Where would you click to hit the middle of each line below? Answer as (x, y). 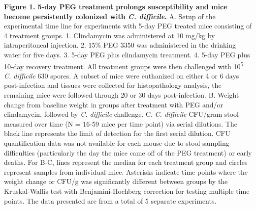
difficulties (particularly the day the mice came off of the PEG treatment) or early (128, 152)
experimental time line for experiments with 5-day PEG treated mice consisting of (128, 26)
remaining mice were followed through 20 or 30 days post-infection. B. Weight (122, 95)
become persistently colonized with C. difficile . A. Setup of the (110, 16)
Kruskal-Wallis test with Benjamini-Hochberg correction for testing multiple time (127, 191)
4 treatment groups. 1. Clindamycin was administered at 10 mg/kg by (110, 35)
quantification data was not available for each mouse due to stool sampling (117, 143)
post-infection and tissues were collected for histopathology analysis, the (113, 85)
